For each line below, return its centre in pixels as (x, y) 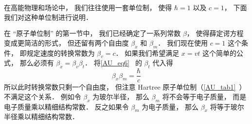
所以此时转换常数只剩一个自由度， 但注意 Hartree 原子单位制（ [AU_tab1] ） (125, 87)
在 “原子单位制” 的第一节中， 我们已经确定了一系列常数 (92, 33)
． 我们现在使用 (183, 42)
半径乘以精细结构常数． (41, 116)
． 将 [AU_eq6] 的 (113, 63)
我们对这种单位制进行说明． (48, 17)
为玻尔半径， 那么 (121, 96)
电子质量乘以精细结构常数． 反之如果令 (66, 106)
